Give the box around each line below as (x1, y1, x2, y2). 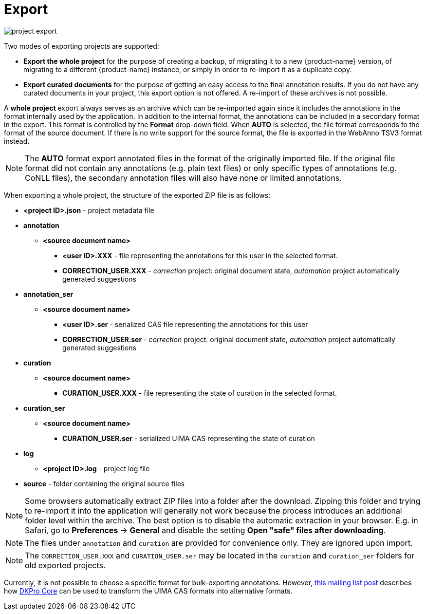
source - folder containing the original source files (23, 479, 185, 488)
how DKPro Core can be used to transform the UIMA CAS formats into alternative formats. (4, 586, 293, 595)
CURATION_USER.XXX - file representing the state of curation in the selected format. (62, 388, 337, 397)
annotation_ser (23, 289, 74, 298)
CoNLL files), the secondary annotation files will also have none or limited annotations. (25, 173, 342, 183)
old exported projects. (25, 560, 106, 570)
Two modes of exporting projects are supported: (4, 41, 159, 50)
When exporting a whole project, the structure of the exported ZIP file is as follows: (4, 191, 271, 199)
